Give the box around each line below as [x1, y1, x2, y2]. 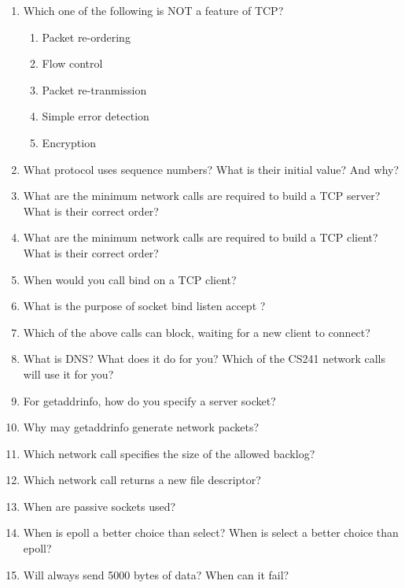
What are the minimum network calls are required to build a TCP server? [23, 187, 381, 204]
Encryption [42, 134, 96, 150]
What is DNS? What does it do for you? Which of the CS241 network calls [23, 350, 385, 367]
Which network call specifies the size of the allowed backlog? [23, 445, 315, 461]
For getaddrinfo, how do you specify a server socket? [23, 392, 276, 409]
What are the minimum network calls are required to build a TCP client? [23, 229, 378, 246]
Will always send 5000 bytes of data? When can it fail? [23, 566, 289, 582]
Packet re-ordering [42, 28, 131, 45]
